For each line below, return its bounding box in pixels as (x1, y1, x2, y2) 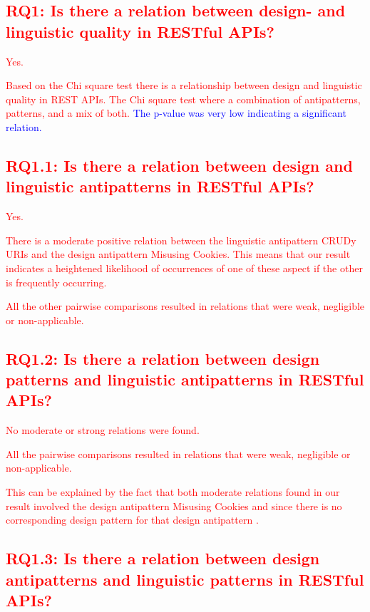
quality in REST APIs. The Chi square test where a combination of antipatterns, (6, 91, 361, 106)
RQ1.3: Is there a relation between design (6, 547, 320, 569)
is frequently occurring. (6, 274, 107, 289)
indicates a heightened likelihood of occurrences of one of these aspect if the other (6, 260, 363, 275)
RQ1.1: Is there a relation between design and (6, 154, 353, 176)
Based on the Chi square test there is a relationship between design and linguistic (6, 78, 362, 93)
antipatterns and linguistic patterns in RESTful (6, 568, 364, 590)
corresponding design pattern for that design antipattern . (6, 512, 259, 527)
